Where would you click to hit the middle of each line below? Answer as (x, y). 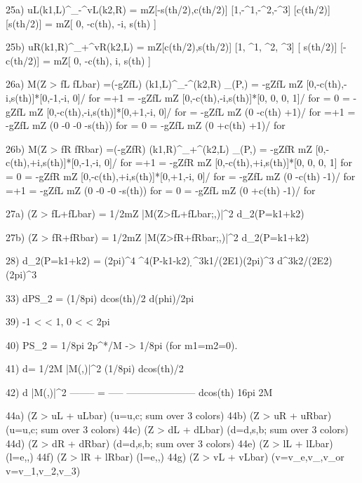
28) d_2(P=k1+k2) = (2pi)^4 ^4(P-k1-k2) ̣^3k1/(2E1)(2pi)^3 (140, 260)
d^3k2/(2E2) (305, 260)
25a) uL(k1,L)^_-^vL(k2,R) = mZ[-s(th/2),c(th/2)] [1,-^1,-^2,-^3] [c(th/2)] (168, 9)
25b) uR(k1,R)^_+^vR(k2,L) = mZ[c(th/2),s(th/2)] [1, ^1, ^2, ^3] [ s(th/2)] (172, 47)
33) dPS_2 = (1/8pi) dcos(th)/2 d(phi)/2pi (100, 298)
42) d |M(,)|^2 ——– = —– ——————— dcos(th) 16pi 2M (139, 392)
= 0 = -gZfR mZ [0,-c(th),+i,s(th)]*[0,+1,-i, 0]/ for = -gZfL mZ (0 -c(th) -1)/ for (181, 176)
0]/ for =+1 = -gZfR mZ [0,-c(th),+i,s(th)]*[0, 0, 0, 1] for (228, 162)
